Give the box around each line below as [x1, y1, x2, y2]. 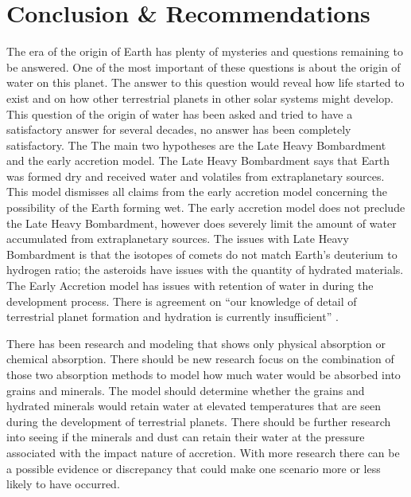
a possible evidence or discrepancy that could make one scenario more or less [6, 460, 381, 476]
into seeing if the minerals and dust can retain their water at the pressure [6, 429, 365, 445]
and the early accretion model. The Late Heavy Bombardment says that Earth [6, 152, 390, 169]
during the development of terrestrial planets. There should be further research [6, 413, 391, 429]
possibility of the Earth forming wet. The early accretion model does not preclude [6, 199, 405, 216]
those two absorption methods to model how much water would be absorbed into [6, 366, 401, 382]
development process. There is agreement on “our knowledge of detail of [6, 292, 357, 309]
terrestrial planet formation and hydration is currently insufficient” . [6, 308, 339, 325]
